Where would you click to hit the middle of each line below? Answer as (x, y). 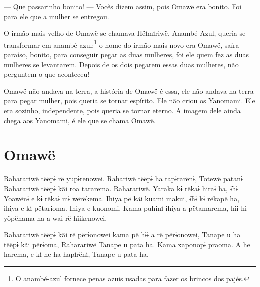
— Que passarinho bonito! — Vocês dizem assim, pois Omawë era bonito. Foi (123, 6)
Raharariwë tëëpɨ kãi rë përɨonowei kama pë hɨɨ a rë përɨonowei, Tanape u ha (122, 235)
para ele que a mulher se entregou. (57, 16)
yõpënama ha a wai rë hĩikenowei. (56, 218)
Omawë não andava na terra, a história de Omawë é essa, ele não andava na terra (129, 90)
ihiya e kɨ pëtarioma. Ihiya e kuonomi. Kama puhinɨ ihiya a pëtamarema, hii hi (125, 208)
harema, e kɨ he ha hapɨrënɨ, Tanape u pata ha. (76, 254)
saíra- (233, 44)
